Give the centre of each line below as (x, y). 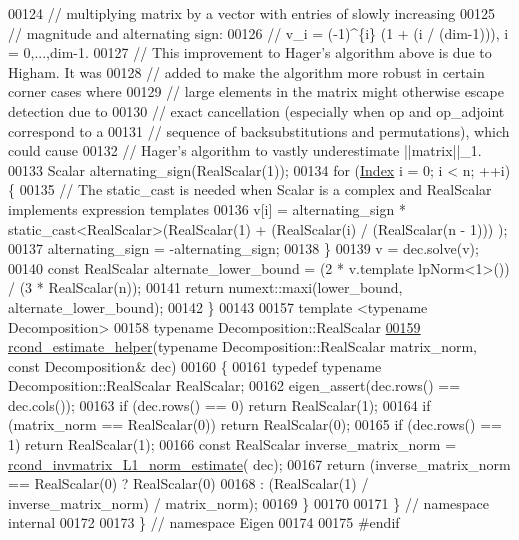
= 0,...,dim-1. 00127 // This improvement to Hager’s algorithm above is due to (250, 52)
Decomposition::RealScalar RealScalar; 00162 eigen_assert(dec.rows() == (234, 385)
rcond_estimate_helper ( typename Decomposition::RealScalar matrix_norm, (242, 346)
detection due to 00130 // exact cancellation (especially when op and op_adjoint (256, 110)
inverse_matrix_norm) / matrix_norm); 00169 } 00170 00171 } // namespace (248, 502)
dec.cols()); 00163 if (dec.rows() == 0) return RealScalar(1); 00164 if (219, 404)
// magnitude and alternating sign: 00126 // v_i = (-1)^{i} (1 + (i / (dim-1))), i (258, 32)
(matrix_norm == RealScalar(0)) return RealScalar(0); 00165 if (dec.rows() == (255, 424)
